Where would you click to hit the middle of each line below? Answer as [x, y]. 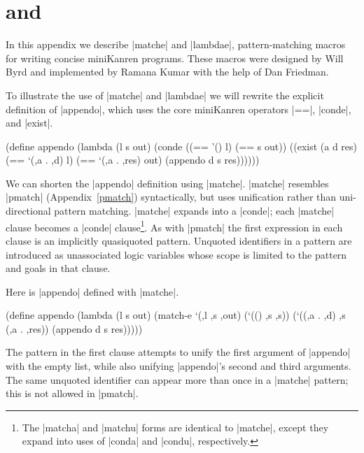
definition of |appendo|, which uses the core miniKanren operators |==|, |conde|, [178, 109]
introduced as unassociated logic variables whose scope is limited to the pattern [176, 254]
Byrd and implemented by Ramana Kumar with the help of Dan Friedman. [167, 72]
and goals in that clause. [58, 268]
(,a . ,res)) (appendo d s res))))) [74, 328]
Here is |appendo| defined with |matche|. [92, 291]
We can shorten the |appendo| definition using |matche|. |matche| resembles [167, 183]
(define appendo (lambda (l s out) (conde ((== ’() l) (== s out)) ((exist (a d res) [182, 146]
